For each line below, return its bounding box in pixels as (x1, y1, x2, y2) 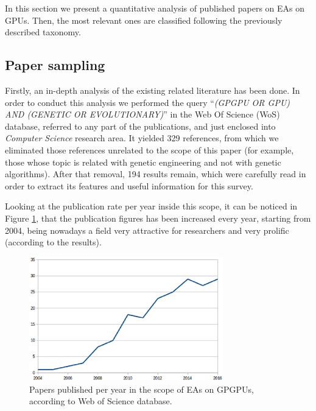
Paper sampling (5, 55, 105, 74)
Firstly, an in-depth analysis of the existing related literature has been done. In (5, 83, 300, 96)
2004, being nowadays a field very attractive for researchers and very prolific (5, 223, 289, 236)
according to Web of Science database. (29, 395, 172, 407)
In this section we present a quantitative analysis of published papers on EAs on (5, 2, 305, 14)
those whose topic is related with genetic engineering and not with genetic (5, 155, 281, 168)
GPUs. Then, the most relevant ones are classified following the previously (5, 13, 283, 26)
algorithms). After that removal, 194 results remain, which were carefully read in (5, 167, 306, 180)
